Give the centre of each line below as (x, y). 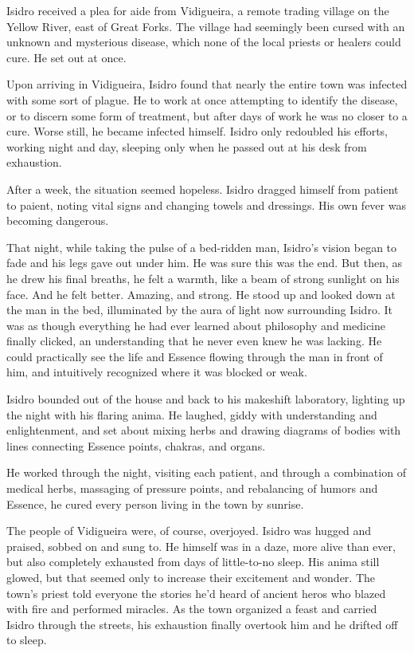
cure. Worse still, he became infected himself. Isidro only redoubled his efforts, (197, 131)
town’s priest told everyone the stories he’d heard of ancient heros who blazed (196, 593)
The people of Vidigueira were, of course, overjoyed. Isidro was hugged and (189, 531)
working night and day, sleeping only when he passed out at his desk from (187, 146)
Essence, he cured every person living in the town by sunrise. (155, 504)
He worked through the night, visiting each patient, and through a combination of (206, 472)
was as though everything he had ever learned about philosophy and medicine (196, 325)
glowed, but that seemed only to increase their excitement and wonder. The (191, 577)
